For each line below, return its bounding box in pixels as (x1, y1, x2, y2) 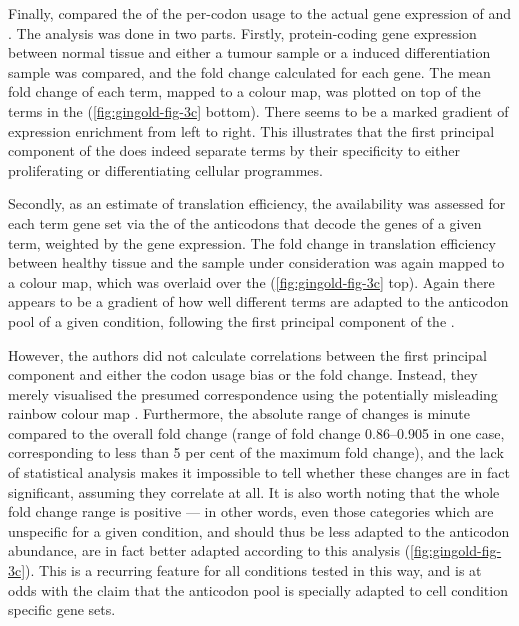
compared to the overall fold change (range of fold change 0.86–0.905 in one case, (8, 422, 505, 443)
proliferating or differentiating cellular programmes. (8, 159, 323, 180)
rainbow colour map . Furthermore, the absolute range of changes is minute (8, 403, 470, 424)
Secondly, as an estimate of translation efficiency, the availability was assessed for (8, 193, 506, 214)
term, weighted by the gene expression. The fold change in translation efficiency (8, 232, 496, 253)
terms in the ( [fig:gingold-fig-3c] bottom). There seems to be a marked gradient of (8, 100, 509, 121)
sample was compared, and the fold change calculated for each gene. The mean (8, 61, 491, 82)
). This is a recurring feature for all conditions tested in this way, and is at (25, 560, 482, 581)
